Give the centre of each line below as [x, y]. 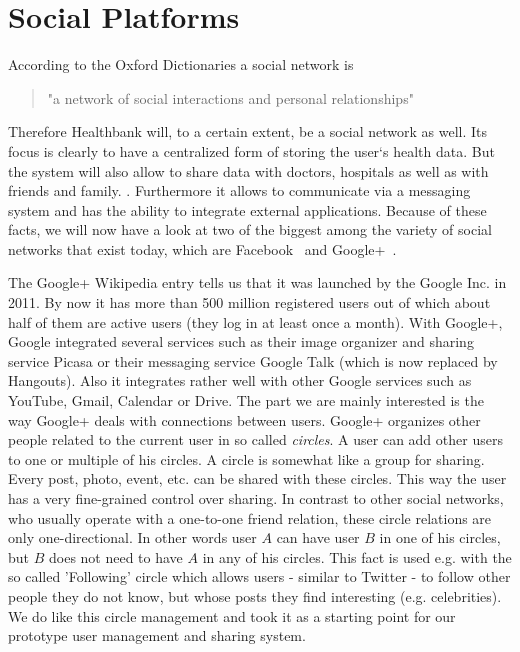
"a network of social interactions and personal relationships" [230, 97]
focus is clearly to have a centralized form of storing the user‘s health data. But [251, 150]
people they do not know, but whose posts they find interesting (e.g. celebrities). [255, 595]
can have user [318, 537]
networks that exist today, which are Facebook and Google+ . [202, 248]
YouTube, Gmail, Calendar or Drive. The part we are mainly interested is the [246, 400]
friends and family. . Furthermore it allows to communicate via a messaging [239, 190]
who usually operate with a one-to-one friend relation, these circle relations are [250, 517]
